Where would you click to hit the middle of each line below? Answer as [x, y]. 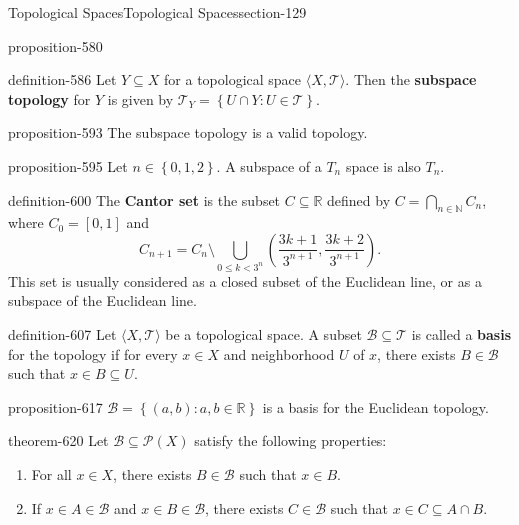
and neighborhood [279, 353]
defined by [359, 199]
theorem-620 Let [58, 440]
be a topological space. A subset [263, 334]
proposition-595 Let [68, 165]
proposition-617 [55, 406]
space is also [383, 165]
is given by [140, 98]
